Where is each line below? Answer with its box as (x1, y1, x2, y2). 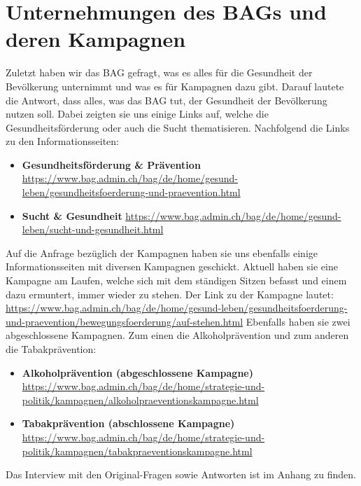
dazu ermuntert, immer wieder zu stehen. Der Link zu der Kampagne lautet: (6, 286, 334, 301)
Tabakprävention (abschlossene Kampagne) (22, 416, 235, 431)
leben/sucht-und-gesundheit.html (22, 222, 164, 237)
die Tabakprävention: (6, 342, 97, 356)
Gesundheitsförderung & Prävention (22, 157, 201, 172)
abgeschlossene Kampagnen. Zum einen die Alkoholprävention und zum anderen (6, 328, 349, 342)
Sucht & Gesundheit (22, 208, 122, 223)
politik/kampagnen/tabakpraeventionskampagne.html (22, 443, 253, 458)
